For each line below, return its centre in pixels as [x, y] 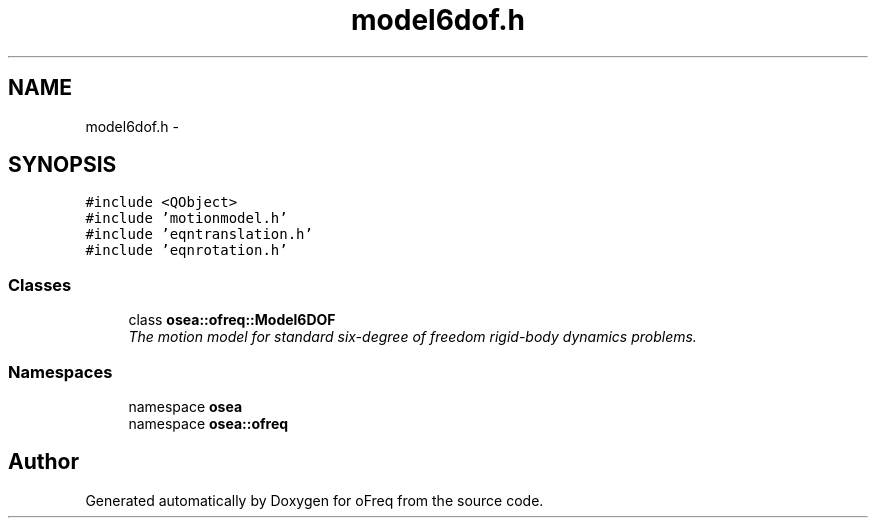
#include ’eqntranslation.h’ [199, 234]
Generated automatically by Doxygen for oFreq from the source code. [314, 500]
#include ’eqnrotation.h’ [186, 250]
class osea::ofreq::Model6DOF [232, 320]
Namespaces [60, 371]
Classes [40, 284]
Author [43, 462]
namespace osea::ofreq [208, 423]
